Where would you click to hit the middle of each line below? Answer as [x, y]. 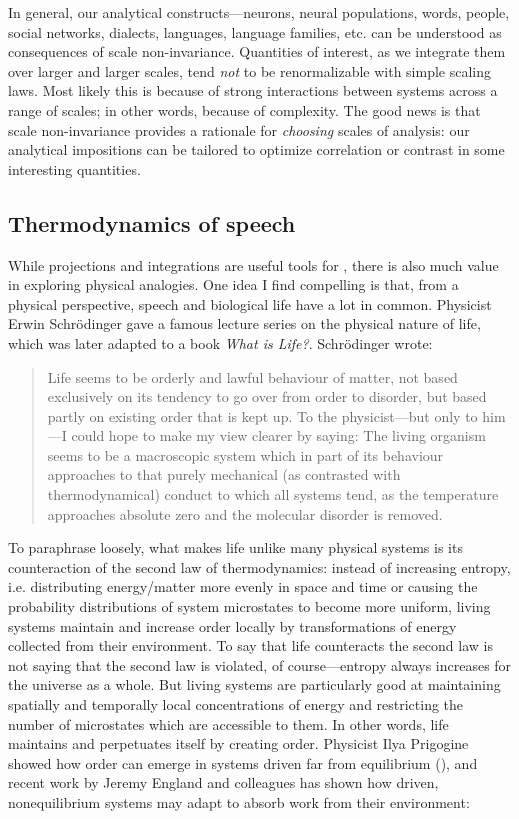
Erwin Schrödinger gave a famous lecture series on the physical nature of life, [244, 323]
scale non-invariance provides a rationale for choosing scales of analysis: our [239, 129]
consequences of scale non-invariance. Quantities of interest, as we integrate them [257, 51]
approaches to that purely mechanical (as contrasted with [224, 474]
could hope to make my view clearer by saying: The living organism [278, 435]
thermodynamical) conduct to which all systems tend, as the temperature [273, 494]
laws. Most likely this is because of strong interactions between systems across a [253, 90]
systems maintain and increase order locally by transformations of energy [232, 625]
